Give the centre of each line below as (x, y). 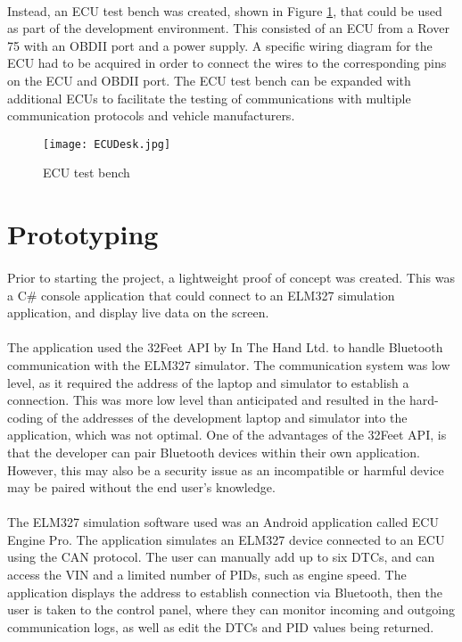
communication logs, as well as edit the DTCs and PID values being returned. (221, 626)
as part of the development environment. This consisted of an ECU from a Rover (228, 28)
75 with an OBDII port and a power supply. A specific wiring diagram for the (220, 45)
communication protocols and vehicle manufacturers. (151, 115)
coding (25, 417)
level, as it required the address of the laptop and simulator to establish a (208, 382)
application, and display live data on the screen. (138, 313)
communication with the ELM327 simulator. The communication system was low (229, 364)
